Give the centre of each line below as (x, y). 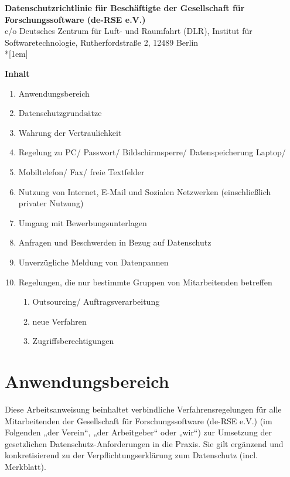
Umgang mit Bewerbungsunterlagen (83, 222)
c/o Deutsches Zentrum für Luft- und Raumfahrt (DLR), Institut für (129, 31)
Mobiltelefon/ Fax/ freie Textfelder (81, 171)
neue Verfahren (59, 321)
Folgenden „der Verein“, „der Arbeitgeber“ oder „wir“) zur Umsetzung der (139, 432)
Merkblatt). (25, 466)
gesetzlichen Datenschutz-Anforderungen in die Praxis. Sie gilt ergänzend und (144, 443)
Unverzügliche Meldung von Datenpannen (93, 262)
